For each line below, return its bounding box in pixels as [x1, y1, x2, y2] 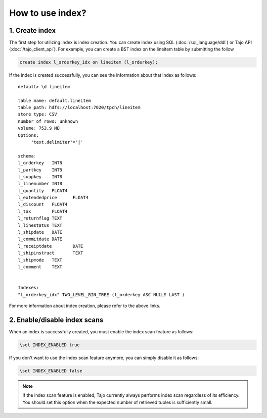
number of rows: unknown [18, 118, 78, 124]
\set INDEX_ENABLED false [19, 368, 83, 373]
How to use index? [9, 7, 87, 18]
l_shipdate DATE [18, 229, 63, 235]
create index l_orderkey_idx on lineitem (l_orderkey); [19, 59, 158, 65]
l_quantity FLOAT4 [18, 188, 68, 193]
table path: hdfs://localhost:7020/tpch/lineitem [18, 104, 141, 110]
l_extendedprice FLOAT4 [18, 195, 89, 201]
